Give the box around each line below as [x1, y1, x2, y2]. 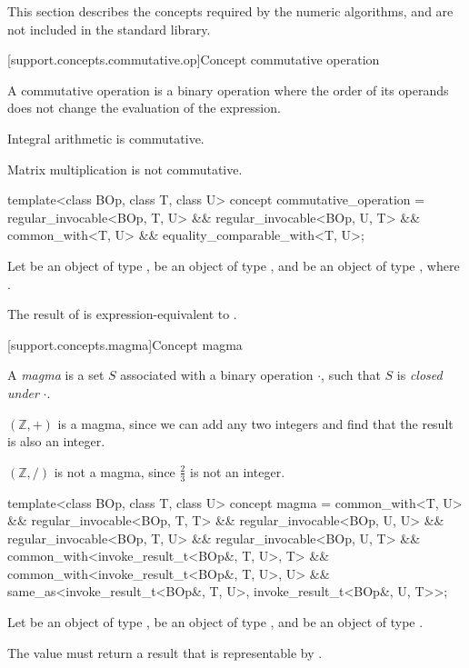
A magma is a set [7, 365, 105, 384]
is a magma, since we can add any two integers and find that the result [57, 414, 454, 433]
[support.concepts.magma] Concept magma [7, 334, 243, 354]
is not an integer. [190, 462, 285, 481]
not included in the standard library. [7, 19, 211, 38]
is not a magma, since [54, 462, 175, 481]
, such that [321, 365, 381, 384]
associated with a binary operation [120, 365, 314, 384]
